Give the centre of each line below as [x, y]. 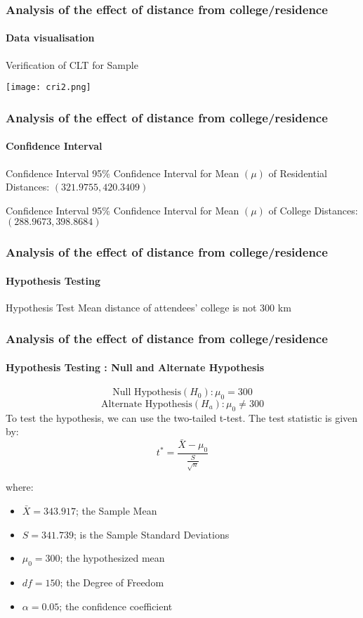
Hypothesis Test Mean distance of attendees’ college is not [131, 307]
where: [20, 487]
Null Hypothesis [147, 393]
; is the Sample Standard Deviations [151, 534]
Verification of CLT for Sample [72, 64]
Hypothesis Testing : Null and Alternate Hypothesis [135, 367]
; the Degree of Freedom [112, 582]
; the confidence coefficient [116, 606]
